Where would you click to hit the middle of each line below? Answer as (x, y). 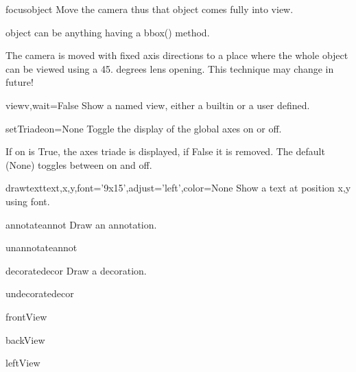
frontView (26, 316)
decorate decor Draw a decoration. (76, 270)
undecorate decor (40, 293)
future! (20, 82)
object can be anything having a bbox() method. (108, 32)
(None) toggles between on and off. (79, 164)
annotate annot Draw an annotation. (81, 224)
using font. (28, 201)
